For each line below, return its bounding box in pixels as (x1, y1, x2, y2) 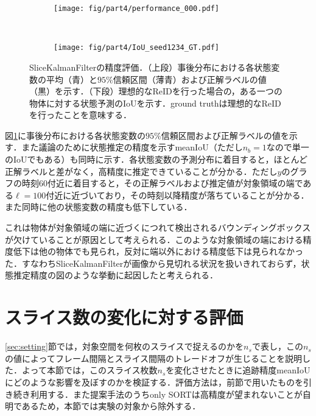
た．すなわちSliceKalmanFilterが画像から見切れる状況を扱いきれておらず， (5, 256, 301, 269)
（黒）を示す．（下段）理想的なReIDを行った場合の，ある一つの (29, 85, 283, 97)
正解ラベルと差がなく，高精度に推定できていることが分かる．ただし (5, 164, 278, 177)
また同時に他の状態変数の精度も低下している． (5, 200, 192, 213)
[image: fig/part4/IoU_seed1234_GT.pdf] (54, 43, 220, 52)
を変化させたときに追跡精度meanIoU (166, 364, 311, 376)
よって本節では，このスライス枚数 (21, 364, 158, 376)
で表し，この (251, 340, 303, 353)
